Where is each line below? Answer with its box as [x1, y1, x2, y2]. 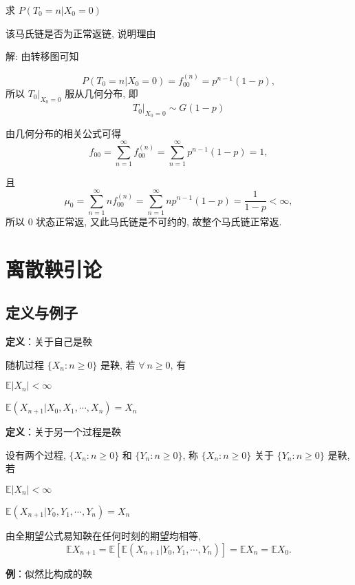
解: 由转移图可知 [6, 49, 79, 63]
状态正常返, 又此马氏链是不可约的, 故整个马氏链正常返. [36, 214, 282, 228]
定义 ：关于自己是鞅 [6, 334, 92, 349]
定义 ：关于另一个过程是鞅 [6, 424, 121, 439]
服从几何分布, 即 [65, 86, 138, 101]
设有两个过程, [6, 447, 66, 462]
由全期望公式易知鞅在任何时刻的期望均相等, [6, 528, 201, 542]
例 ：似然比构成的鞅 [6, 566, 92, 580]
